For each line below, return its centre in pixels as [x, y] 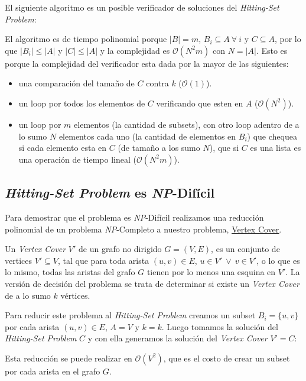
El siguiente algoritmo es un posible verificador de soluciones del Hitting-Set [142, 7]
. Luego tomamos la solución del [220, 326]
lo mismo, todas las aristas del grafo [70, 272]
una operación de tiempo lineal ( [77, 159]
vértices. [75, 295]
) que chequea [272, 136]
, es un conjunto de [245, 249]
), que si [224, 148]
